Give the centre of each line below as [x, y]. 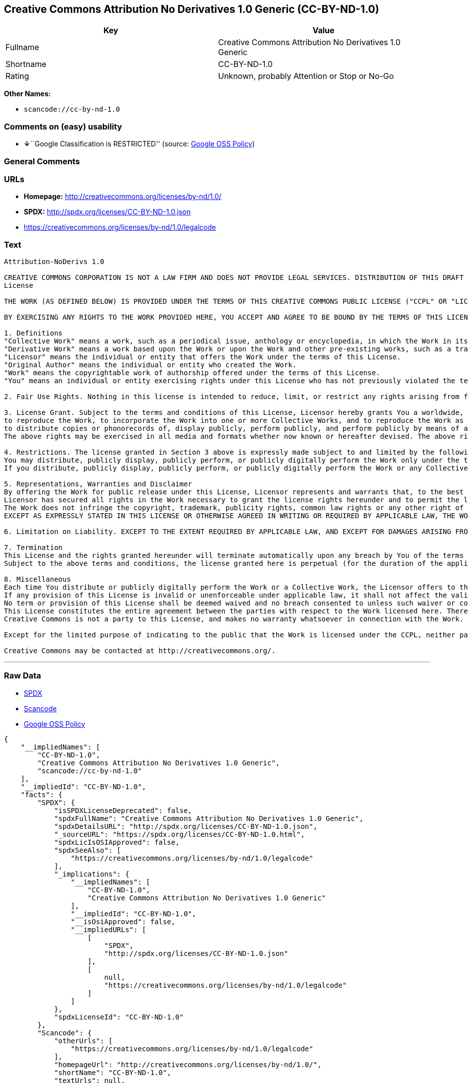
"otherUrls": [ [84, 1041]
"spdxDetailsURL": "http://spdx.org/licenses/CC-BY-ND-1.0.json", [186, 826]
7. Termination [33, 548]
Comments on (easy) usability [63, 126]
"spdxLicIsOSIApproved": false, [117, 842]
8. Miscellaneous [37, 579]
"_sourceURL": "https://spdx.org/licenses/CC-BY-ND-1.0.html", [179, 834]
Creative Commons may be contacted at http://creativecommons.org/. [140, 651]
